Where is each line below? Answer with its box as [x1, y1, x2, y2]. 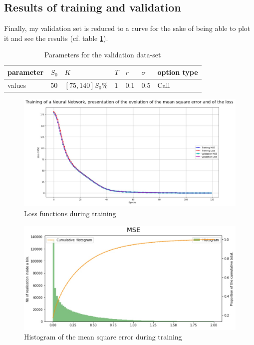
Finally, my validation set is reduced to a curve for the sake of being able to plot [4, 23, 251, 33]
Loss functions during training [24, 208, 116, 218]
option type [157, 66, 198, 77]
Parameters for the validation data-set [44, 49, 161, 60]
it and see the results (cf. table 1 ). [4, 32, 108, 43]
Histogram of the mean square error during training [24, 332, 182, 342]
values [7, 79, 26, 90]
